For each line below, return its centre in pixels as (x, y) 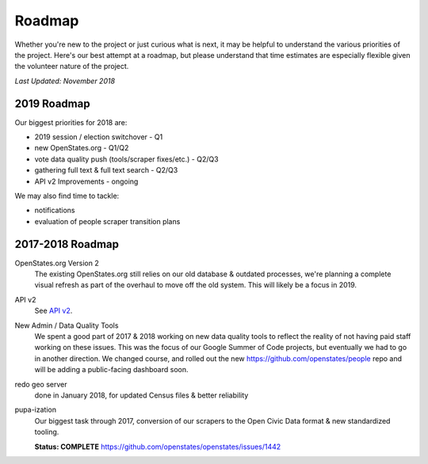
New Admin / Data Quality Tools (67, 325)
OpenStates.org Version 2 (57, 263)
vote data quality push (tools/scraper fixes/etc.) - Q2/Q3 (126, 159)
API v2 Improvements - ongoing (86, 181)
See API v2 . (53, 311)
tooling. (47, 432)
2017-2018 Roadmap (67, 244)
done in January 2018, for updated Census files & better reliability (141, 395)
